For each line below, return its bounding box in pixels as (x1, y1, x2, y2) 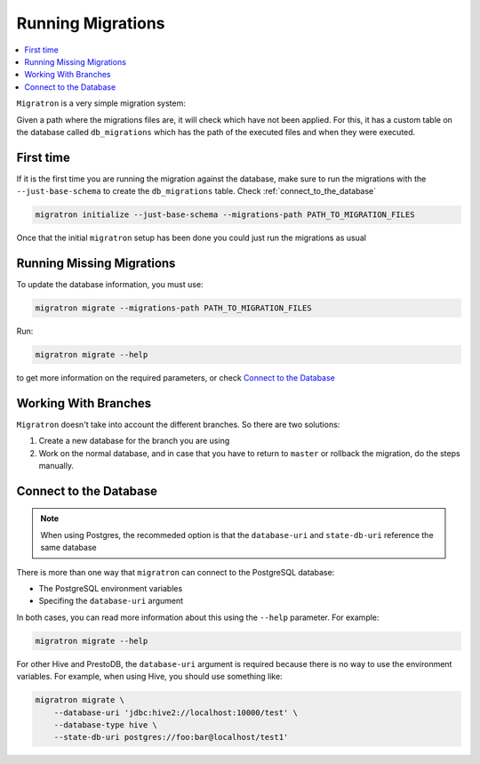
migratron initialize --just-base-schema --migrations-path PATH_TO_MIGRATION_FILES (35, 210, 415, 220)
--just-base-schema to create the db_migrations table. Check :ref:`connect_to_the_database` (16, 186, 377, 197)
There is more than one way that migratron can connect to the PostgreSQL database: (16, 567, 335, 577)
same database (40, 543, 97, 553)
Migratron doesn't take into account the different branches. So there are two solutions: (16, 419, 340, 430)
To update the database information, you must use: (16, 279, 204, 290)
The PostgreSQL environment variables (38, 583, 183, 594)
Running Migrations (16, 13, 165, 33)
